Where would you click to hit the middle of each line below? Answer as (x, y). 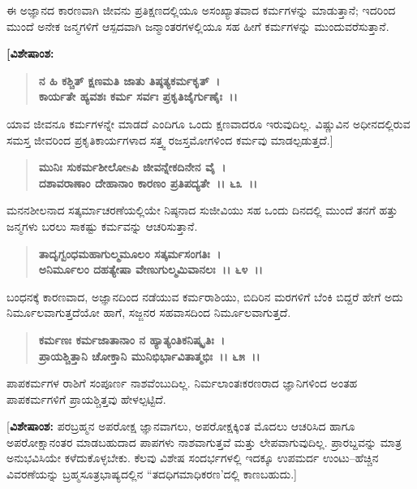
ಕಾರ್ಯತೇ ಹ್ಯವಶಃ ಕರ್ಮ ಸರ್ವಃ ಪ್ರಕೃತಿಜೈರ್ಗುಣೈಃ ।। (138, 96)
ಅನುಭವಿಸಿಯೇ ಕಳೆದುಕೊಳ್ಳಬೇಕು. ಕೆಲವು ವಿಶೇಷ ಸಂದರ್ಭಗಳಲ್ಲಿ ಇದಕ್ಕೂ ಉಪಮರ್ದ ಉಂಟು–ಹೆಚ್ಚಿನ (193, 458)
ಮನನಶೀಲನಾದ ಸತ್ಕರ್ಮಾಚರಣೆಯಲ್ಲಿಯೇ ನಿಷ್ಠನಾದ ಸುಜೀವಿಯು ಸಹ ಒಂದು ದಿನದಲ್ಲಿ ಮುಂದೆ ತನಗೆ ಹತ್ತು (202, 210)
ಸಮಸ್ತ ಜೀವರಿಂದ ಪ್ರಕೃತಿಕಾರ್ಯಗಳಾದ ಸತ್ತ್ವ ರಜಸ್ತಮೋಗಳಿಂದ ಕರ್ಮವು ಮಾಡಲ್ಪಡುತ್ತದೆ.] (170, 139)
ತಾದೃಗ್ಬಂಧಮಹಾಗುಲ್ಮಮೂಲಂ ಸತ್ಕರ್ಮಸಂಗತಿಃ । (130, 253)
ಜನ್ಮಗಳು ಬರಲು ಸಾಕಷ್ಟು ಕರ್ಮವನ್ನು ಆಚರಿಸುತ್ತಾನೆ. (102, 225)
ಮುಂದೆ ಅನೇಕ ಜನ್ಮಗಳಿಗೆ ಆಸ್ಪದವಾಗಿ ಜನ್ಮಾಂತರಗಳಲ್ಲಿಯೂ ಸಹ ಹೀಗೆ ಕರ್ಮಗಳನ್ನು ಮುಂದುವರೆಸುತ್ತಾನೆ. (198, 26)
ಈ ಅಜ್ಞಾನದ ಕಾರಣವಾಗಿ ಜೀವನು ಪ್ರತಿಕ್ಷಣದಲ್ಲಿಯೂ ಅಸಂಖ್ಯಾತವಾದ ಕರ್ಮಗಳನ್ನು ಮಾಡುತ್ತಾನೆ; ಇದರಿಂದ (201, 10)
